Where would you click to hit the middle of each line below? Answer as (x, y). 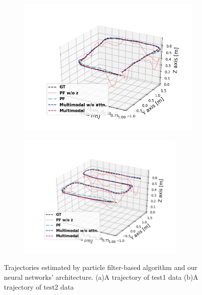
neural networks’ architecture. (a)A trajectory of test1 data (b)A (101, 277)
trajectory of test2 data (39, 286)
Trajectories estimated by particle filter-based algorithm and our (101, 267)
